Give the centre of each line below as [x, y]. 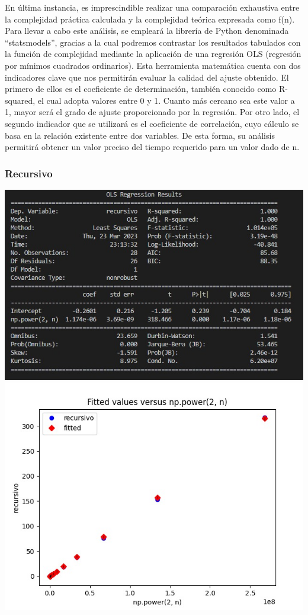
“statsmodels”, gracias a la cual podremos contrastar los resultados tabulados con [153, 42]
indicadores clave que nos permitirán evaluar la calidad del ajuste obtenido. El [147, 77]
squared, [20, 100]
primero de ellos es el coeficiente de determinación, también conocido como [141, 89]
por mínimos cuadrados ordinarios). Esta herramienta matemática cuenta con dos [153, 65]
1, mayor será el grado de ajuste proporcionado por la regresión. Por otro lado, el [152, 112]
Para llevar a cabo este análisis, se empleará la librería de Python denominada [147, 31]
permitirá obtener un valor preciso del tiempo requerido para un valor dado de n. [152, 147]
